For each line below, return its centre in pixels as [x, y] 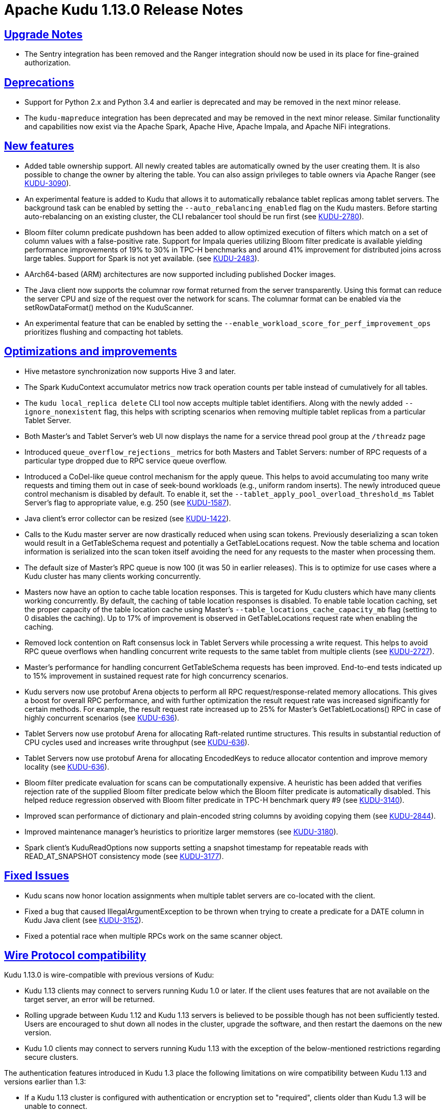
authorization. [48, 63]
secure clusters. [52, 1057]
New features [39, 146]
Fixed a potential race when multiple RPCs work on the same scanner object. [154, 936]
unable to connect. [56, 1106]
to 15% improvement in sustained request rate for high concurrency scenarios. [156, 676]
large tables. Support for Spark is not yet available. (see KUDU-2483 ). [142, 258]
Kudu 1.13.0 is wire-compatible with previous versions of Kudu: [109, 975]
